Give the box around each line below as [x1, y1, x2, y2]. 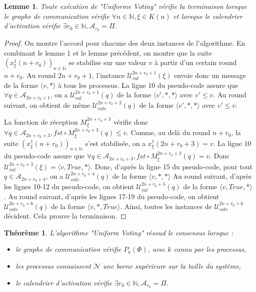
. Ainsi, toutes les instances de [120, 201, 212, 211]
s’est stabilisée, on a [85, 138, 146, 148]
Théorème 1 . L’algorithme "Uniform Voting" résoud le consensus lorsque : [4, 227, 234, 237]
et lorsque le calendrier [173, 10, 243, 21]
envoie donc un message [174, 70, 246, 80]
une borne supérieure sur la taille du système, [102, 260, 241, 271]
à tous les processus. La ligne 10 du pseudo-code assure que [58, 79, 238, 90]
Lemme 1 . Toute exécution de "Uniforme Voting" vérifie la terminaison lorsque [4, 1, 247, 11]
